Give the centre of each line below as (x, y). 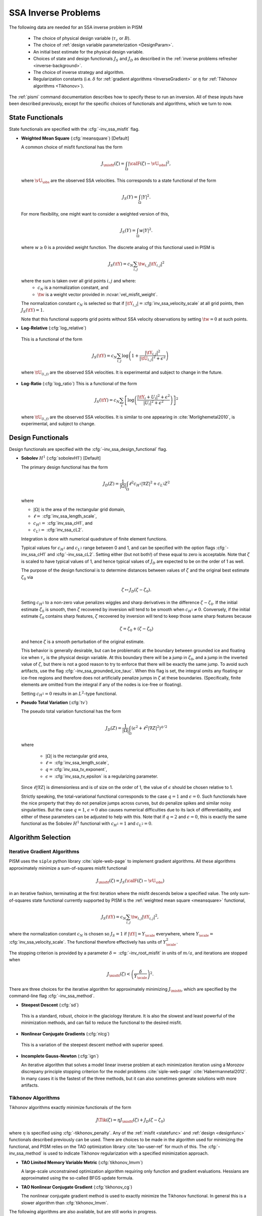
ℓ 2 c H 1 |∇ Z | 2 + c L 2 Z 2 (149, 484)
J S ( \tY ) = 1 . (33, 311)
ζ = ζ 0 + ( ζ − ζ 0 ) (137, 629)
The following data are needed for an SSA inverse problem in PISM (76, 27)
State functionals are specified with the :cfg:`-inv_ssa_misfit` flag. (74, 129)
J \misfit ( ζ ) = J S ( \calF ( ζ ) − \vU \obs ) (130, 881)
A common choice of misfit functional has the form (72, 147)
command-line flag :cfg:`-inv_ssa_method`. (52, 996)
